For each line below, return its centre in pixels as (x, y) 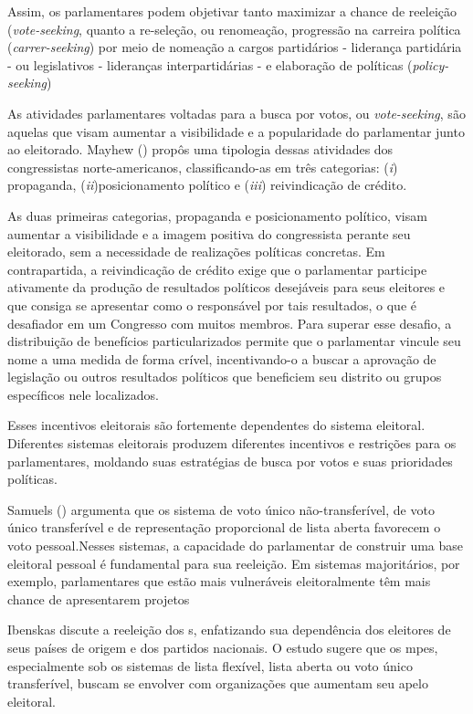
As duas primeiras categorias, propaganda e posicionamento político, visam (217, 215)
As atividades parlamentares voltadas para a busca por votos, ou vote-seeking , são (236, 113)
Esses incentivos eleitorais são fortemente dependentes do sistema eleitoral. (216, 425)
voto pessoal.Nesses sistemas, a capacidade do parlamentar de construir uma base (236, 546)
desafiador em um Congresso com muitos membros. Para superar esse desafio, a (230, 323)
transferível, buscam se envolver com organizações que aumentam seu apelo (218, 683)
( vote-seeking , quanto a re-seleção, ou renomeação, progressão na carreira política (234, 29)
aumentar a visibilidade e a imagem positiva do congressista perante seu (209, 233)
